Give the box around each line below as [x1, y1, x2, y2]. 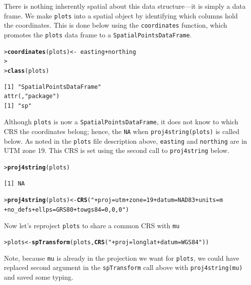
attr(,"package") [4, 93, 60, 100]
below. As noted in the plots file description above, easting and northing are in [4, 135, 247, 146]
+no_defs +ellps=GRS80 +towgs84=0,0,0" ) [4, 206, 129, 213]
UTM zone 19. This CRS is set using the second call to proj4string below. [4, 145, 230, 155]
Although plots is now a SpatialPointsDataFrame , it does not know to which [4, 117, 238, 127]
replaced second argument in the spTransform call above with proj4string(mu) [4, 262, 243, 272]
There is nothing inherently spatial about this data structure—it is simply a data [4, 1, 246, 11]
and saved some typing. [4, 272, 73, 282]
